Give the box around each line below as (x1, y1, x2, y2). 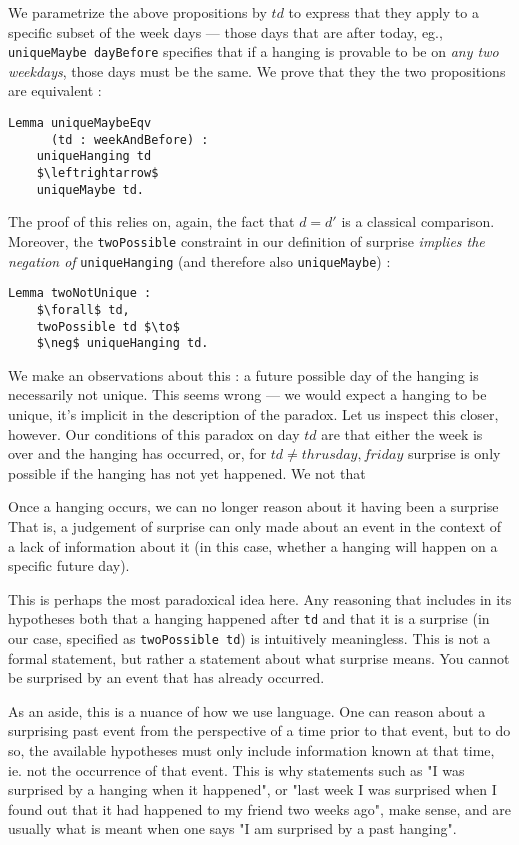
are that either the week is (321, 423, 483, 444)
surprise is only (407, 443, 501, 464)
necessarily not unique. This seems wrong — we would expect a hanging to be (8, 384, 487, 405)
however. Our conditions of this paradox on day (8, 423, 300, 444)
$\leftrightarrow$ (36, 166, 159, 180)
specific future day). (8, 555, 130, 576)
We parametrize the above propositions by (8, 2, 267, 22)
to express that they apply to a (288, 2, 479, 22)
